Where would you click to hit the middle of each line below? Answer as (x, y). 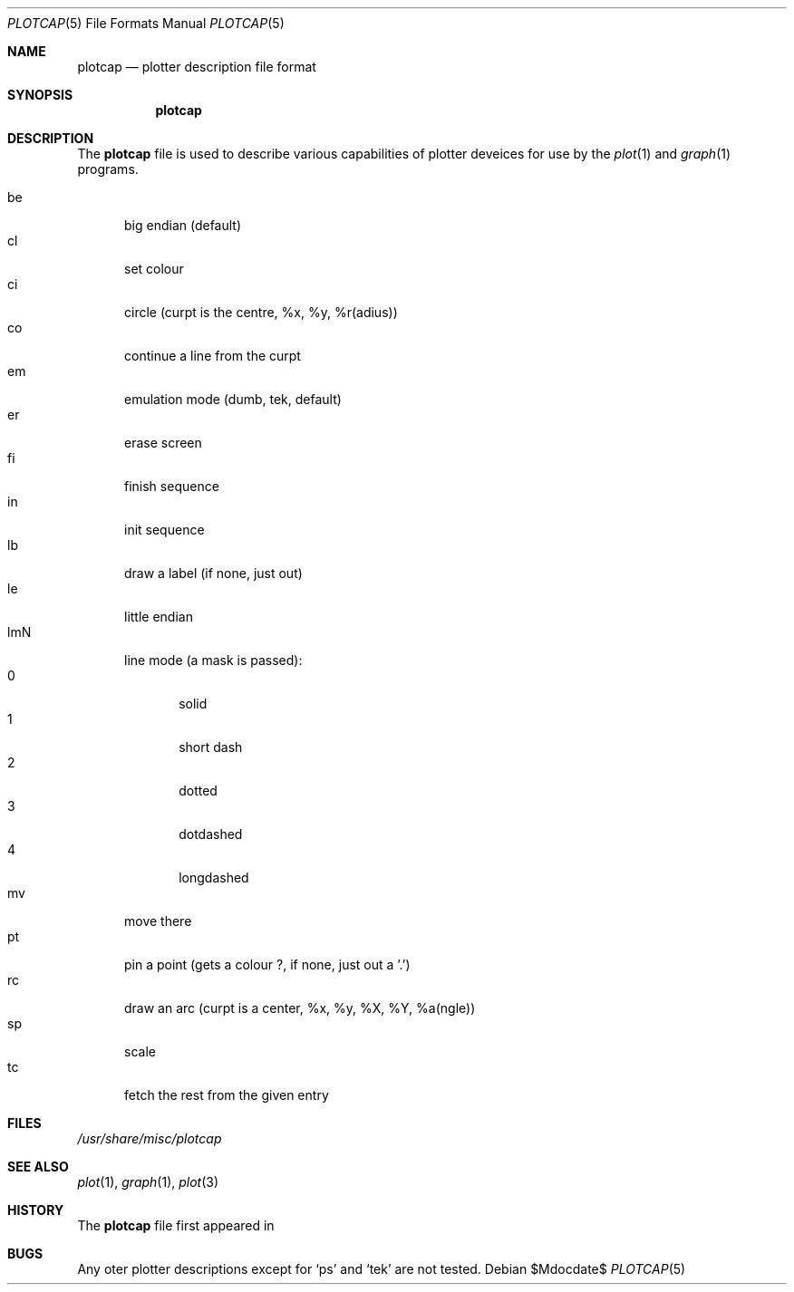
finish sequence (172, 486)
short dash (211, 747)
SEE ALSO (38, 1167)
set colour (154, 269)
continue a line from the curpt (213, 356)
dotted (198, 791)
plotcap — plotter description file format (197, 67)
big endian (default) (183, 225)
